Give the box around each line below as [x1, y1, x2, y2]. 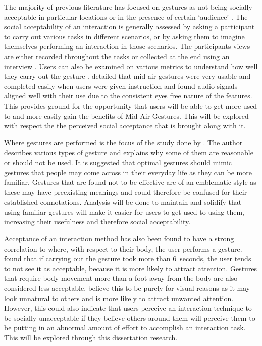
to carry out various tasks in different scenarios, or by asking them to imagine [4, 31, 245, 41]
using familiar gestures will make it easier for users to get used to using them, [4, 206, 244, 217]
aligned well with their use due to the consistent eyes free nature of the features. [4, 90, 252, 101]
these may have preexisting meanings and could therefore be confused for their [4, 186, 247, 197]
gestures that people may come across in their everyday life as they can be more [4, 167, 252, 177]
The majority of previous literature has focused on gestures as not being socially [4, 2, 252, 12]
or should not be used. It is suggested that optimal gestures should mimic [4, 157, 232, 167]
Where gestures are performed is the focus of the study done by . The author [4, 137, 243, 147]
